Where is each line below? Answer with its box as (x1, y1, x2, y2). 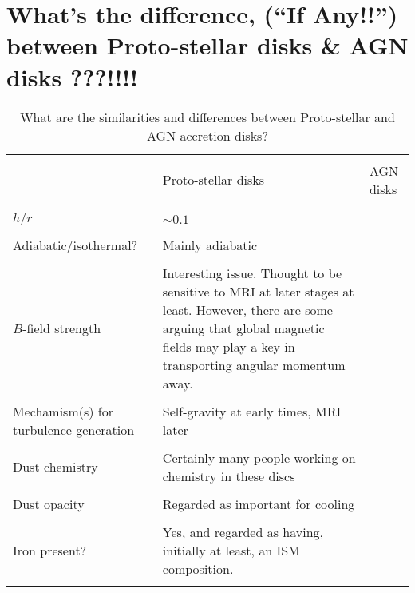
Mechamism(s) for (13, 401, 113, 420)
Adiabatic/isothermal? (13, 235, 138, 254)
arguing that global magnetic (162, 318, 325, 337)
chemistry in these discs (162, 466, 295, 485)
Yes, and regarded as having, (162, 522, 323, 541)
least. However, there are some (162, 300, 333, 319)
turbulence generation (13, 420, 135, 439)
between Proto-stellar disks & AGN (6, 29, 409, 62)
